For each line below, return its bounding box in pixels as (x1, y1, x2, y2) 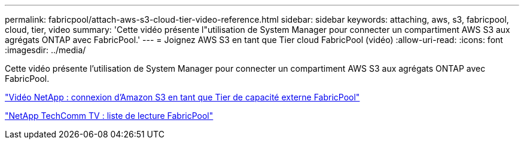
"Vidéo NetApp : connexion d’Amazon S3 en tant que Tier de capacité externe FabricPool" (5, 92, 360, 102)
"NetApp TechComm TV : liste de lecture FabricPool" (5, 111, 214, 121)
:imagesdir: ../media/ (5, 45, 86, 55)
